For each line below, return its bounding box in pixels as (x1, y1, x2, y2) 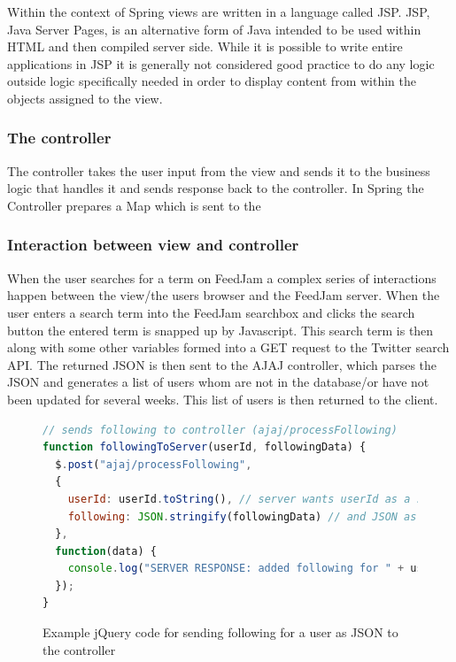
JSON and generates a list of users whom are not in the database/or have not (7, 373, 429, 391)
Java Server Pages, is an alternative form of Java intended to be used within (7, 19, 421, 38)
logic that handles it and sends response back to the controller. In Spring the (7, 179, 424, 197)
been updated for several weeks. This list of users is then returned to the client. (7, 389, 438, 408)
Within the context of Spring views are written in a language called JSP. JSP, (7, 3, 430, 20)
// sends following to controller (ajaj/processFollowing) (43, 423, 398, 436)
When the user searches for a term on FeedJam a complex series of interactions (7, 268, 437, 287)
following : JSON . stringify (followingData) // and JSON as (67, 510, 417, 523)
